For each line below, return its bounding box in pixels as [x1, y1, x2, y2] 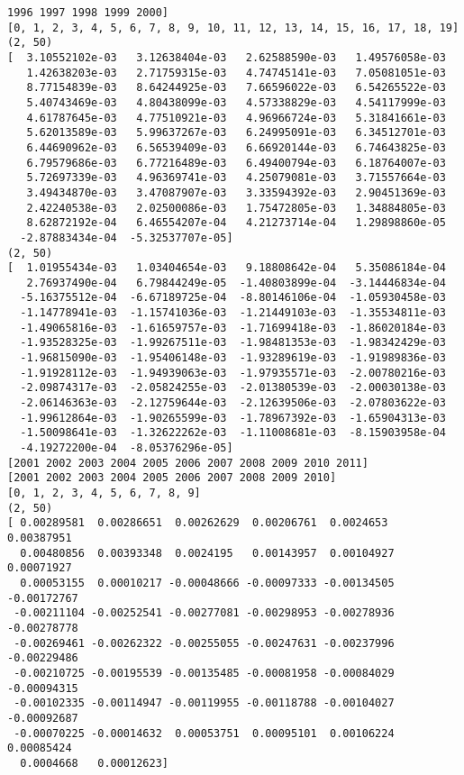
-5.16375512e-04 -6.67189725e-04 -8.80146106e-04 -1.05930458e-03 [20, 291, 446, 305]
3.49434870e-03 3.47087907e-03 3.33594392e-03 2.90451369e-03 [26, 186, 446, 199]
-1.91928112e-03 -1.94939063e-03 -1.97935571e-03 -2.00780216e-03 [20, 366, 446, 379]
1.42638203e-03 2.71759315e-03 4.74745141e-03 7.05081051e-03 [26, 66, 446, 79]
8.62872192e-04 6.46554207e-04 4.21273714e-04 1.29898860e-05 [26, 216, 446, 230]
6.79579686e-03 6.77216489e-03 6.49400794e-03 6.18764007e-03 [26, 156, 446, 169]
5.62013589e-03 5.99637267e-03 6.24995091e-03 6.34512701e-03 [26, 126, 446, 140]
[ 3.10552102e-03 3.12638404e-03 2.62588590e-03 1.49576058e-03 [7, 50, 446, 64]
